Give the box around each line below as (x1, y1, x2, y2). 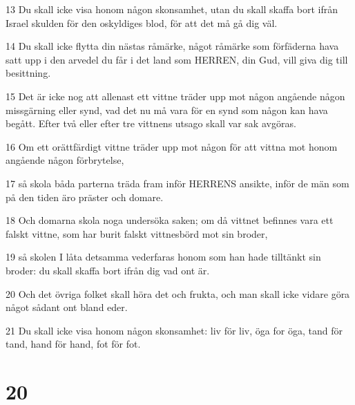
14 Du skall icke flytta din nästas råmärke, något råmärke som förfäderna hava (6, 39, 339, 53)
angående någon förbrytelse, (6, 153, 124, 167)
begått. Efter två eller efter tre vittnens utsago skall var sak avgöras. (6, 116, 296, 131)
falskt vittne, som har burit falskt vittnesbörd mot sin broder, (6, 226, 268, 241)
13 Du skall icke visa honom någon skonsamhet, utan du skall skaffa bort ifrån (6, 2, 338, 16)
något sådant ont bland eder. (6, 300, 128, 314)
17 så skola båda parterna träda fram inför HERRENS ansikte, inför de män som (6, 176, 349, 190)
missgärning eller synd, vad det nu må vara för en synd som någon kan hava (6, 102, 328, 117)
